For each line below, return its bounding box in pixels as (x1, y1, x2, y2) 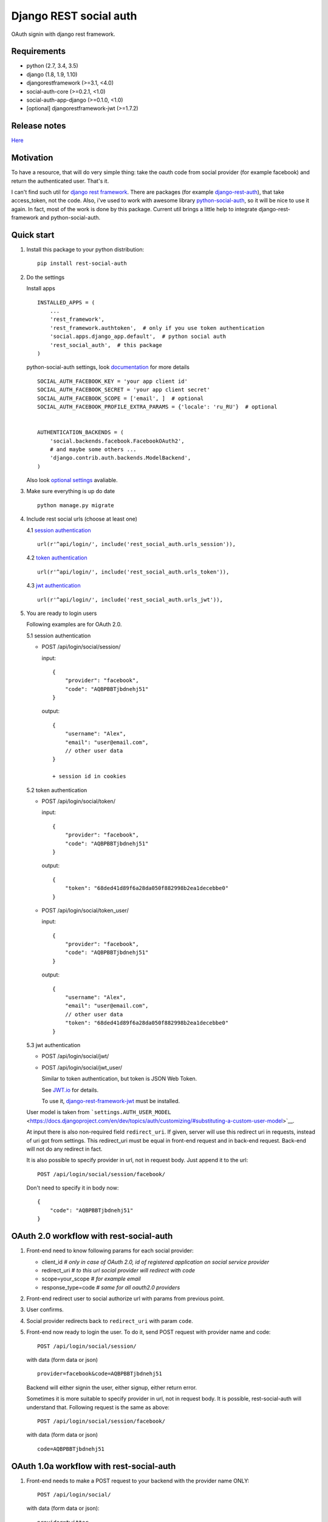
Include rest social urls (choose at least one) (26, 515, 138, 523)
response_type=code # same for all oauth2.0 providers (41, 1283, 180, 1291)
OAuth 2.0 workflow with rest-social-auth (11, 1231, 173, 1241)
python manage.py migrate (37, 502, 115, 508)
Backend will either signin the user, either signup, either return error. (26, 1384, 197, 1391)
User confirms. (26, 1306, 64, 1313)
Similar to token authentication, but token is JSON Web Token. (41, 1075, 197, 1082)
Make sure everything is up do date (26, 488, 115, 495)
